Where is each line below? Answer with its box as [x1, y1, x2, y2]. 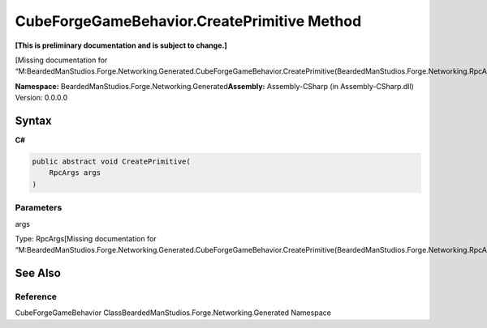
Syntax [15, 113, 52, 127]
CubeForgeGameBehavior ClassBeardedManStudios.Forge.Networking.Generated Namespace [15, 308, 332, 317]
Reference [15, 292, 57, 303]
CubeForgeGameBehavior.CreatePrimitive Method [15, 12, 362, 30]
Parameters [15, 202, 62, 214]
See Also [15, 266, 61, 280]
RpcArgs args [49, 168, 101, 177]
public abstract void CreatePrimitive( [32, 157, 191, 166]
